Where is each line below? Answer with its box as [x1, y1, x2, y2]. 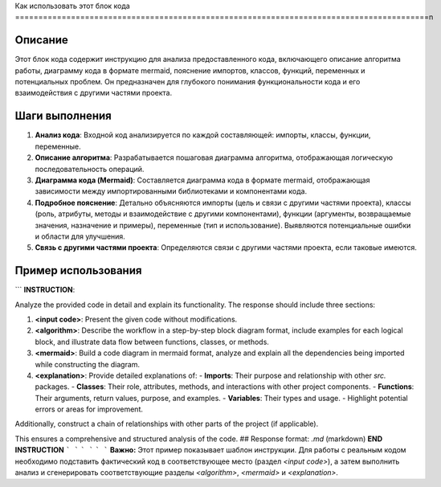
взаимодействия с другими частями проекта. [14, 88, 173, 98]
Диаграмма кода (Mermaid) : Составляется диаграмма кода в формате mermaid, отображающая [35, 175, 370, 185]
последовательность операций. [35, 164, 145, 174]
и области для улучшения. [35, 231, 126, 241]
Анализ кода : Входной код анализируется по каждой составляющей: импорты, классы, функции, [35, 130, 371, 140]
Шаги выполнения [14, 109, 112, 123]
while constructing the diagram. [35, 359, 141, 369]
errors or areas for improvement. [35, 404, 144, 414]
